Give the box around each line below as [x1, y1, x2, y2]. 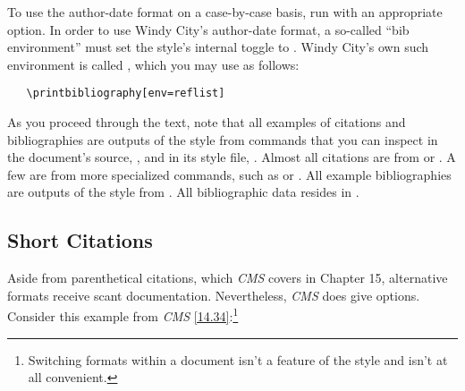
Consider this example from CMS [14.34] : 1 [7, 304, 239, 326]
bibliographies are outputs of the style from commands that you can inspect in [7, 130, 438, 149]
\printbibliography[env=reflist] [26, 87, 225, 100]
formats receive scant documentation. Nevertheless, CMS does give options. [7, 285, 420, 304]
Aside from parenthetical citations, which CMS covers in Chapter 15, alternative [7, 268, 448, 287]
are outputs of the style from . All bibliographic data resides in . [7, 183, 359, 201]
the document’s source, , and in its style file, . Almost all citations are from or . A [7, 148, 456, 166]
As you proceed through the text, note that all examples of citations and [7, 113, 406, 132]
